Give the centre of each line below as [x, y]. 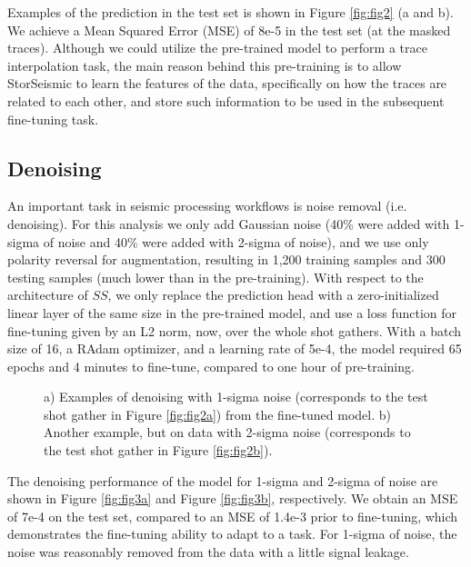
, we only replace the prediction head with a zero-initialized [273, 295]
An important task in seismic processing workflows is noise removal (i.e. [207, 206]
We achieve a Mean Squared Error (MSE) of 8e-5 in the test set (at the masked [229, 30]
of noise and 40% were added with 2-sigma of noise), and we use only [236, 241]
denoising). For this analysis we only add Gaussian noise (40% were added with [229, 223]
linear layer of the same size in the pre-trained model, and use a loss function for [232, 312]
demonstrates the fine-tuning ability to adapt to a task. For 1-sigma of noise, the [232, 534]
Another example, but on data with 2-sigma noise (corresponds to [227, 432]
